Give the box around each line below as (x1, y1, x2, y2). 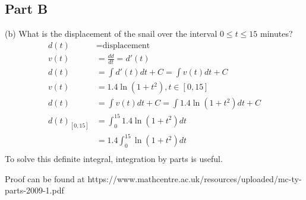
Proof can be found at (5, 172, 85, 185)
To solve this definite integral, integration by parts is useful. (5, 153, 223, 165)
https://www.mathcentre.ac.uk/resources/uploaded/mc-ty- (87, 172, 302, 185)
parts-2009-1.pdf (5, 184, 64, 196)
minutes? (260, 27, 293, 40)
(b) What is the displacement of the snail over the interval (5, 27, 217, 40)
